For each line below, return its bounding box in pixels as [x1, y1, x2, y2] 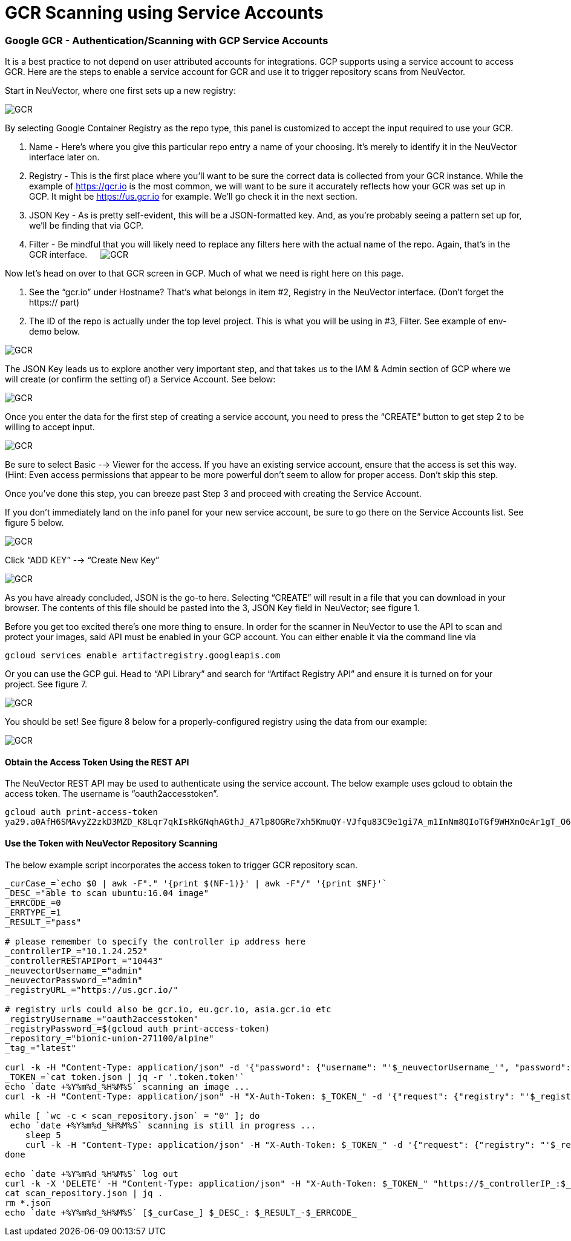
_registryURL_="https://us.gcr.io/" [5, 984, 178, 995]
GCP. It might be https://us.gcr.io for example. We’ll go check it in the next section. [29, 191, 357, 202]
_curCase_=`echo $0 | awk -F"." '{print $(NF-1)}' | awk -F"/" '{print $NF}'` [5, 878, 388, 888]
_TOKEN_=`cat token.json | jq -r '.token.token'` [5, 1072, 245, 1082]
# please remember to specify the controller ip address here [5, 936, 306, 946]
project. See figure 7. [5, 679, 88, 690]
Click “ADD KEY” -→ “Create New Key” [5, 555, 160, 566]
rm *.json [5, 1197, 51, 1208]
